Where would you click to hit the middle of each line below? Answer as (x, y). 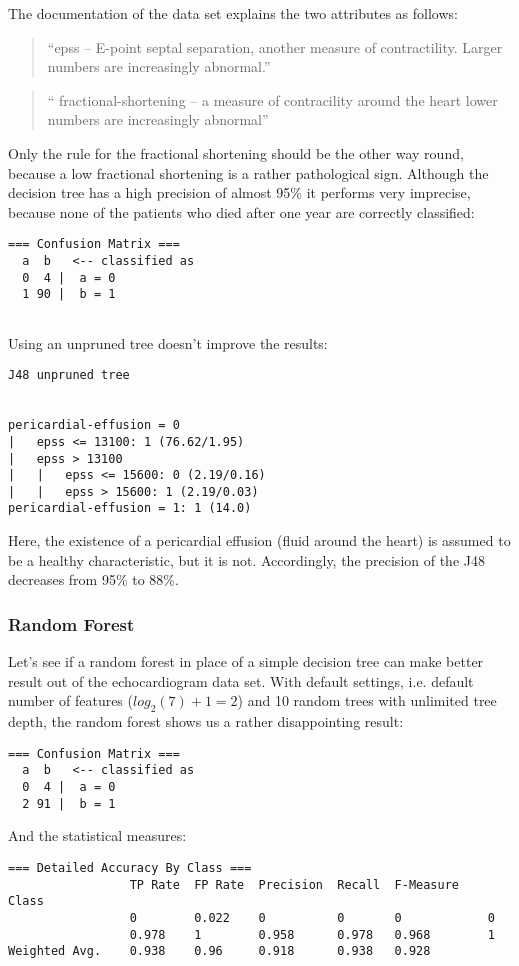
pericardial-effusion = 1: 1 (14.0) (130, 508)
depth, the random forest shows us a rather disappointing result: (206, 721)
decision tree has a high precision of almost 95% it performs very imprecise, (239, 192)
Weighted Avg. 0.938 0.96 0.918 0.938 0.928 (219, 951)
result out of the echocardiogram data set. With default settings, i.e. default (241, 680)
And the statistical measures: (97, 835)
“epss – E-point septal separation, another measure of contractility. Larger (275, 46)
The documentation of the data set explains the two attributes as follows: (233, 13)
